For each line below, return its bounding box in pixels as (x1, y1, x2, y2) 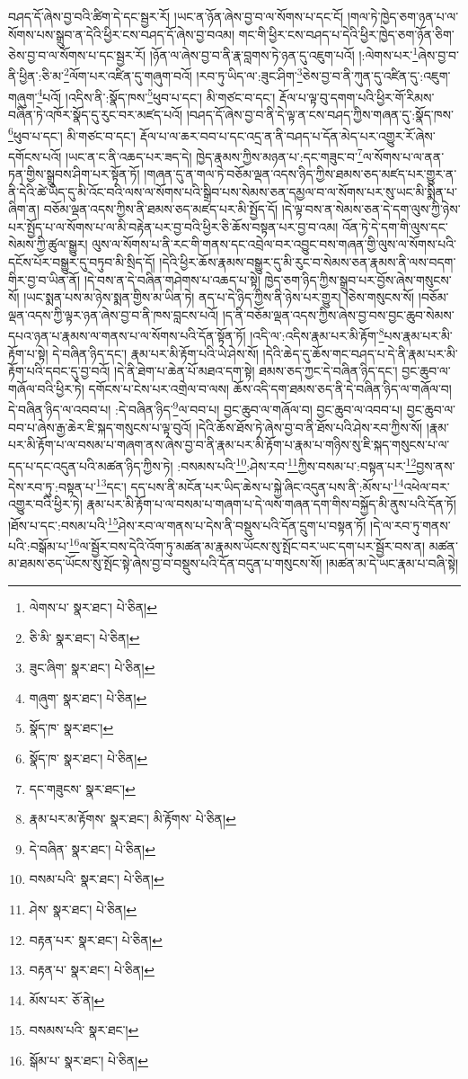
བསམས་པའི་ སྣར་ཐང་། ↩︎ (29, 1021, 139, 1039)
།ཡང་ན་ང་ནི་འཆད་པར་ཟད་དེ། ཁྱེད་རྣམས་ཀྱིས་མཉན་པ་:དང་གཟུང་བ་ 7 (65, 144, 363, 165)
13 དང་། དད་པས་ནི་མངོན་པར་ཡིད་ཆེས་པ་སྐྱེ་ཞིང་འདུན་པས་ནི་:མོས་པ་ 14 (95, 475, 404, 495)
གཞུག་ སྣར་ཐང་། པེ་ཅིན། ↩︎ (29, 688, 147, 707)
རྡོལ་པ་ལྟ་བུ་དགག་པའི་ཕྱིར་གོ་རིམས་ (279, 87, 435, 106)
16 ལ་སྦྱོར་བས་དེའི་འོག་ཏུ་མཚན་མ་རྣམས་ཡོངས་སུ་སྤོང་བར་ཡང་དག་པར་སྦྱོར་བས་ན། (68, 534, 426, 555)
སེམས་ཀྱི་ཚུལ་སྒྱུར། (8, 235, 88, 254)
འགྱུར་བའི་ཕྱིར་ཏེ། (8, 495, 83, 513)
